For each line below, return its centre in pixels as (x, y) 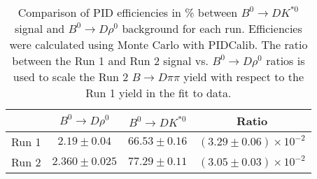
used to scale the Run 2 (71, 77)
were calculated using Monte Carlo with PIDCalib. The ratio (158, 44)
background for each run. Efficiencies (212, 28)
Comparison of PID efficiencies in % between (128, 12)
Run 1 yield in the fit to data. (158, 93)
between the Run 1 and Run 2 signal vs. (110, 60)
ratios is (286, 60)
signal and (40, 28)
